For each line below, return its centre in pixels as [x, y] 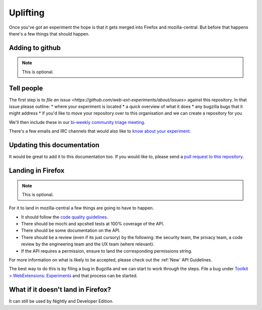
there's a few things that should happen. [49, 34]
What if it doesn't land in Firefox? [60, 289]
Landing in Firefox [37, 170]
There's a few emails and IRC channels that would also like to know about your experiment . [100, 131]
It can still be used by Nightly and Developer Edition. [61, 301]
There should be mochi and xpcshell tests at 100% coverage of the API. [93, 224]
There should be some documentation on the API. [71, 230]
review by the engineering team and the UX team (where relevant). [88, 244]
